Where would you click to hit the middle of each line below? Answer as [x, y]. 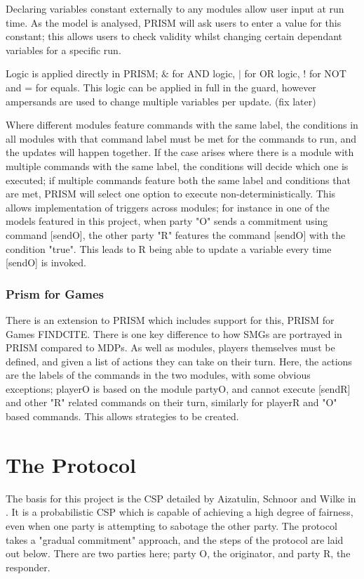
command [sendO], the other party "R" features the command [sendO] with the [176, 234]
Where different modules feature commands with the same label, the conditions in [182, 125]
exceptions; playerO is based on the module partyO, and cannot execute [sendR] [178, 388]
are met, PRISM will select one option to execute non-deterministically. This [171, 194]
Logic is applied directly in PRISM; [82, 73]
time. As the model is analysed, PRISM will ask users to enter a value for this [174, 22]
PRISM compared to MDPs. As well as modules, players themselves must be [170, 347]
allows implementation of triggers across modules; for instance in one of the [168, 207]
